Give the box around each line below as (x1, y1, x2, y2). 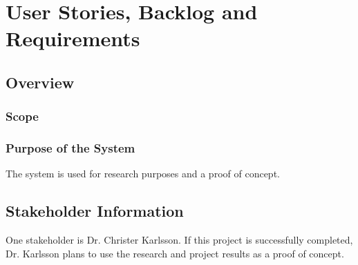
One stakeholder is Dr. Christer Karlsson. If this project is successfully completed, (6, 233, 353, 247)
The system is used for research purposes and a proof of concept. (6, 166, 280, 181)
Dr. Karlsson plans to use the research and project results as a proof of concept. (6, 246, 344, 260)
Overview (6, 71, 75, 92)
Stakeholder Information (6, 200, 184, 222)
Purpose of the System (6, 139, 135, 157)
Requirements (6, 24, 140, 52)
